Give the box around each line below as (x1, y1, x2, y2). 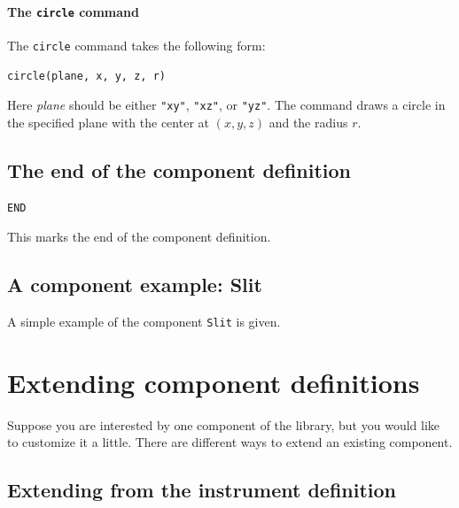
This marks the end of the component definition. (7, 227, 271, 246)
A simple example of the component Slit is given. (7, 312, 281, 330)
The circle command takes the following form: (7, 35, 266, 54)
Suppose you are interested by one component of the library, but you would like (7, 415, 440, 434)
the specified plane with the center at (7, 112, 209, 131)
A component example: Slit (7, 271, 262, 298)
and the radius (268, 112, 348, 131)
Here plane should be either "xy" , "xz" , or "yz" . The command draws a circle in (7, 96, 446, 114)
